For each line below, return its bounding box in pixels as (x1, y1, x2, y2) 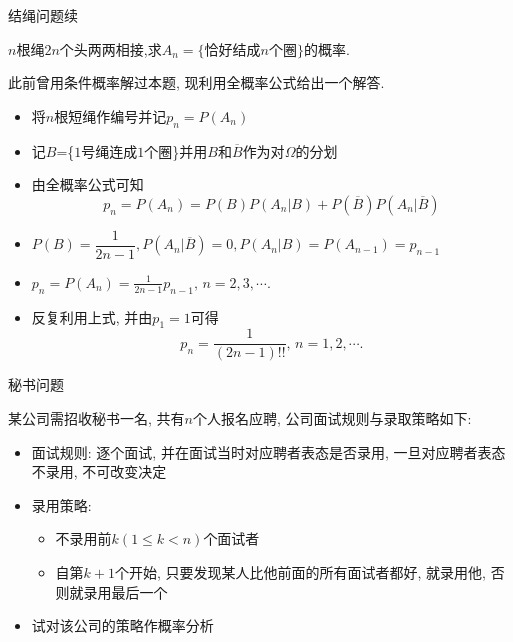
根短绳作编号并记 (54, 105, 167, 126)
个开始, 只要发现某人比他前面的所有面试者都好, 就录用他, (115, 562, 487, 583)
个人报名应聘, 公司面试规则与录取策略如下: (192, 408, 472, 429)
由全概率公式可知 (31, 174, 144, 195)
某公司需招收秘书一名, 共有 (8, 408, 185, 429)
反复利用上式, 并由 (31, 306, 153, 327)
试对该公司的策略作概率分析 (31, 615, 214, 636)
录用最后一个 (83, 581, 168, 602)
